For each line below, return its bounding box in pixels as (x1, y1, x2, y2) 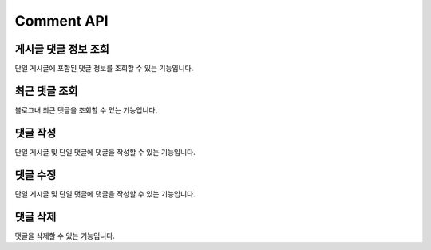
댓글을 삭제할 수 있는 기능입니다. (14, 231, 116, 240)
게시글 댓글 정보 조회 (14, 42, 109, 56)
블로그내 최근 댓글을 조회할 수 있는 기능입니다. (14, 105, 158, 115)
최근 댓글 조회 (14, 84, 78, 97)
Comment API (14, 12, 109, 30)
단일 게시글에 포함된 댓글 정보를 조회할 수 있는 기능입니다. (14, 64, 194, 73)
